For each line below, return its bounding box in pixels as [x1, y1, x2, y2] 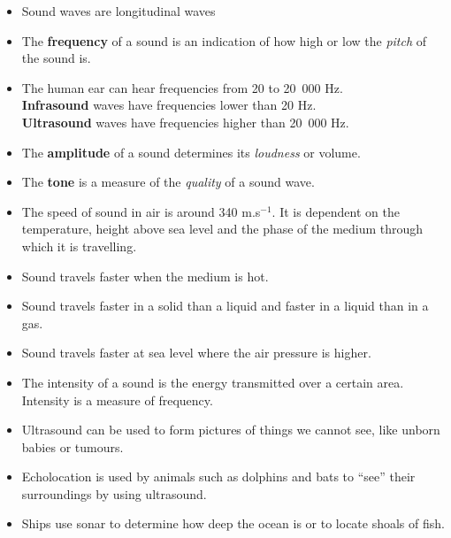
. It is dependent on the [271, 202, 400, 220]
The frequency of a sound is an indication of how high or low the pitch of [21, 31, 427, 50]
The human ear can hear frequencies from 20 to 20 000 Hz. [21, 78, 343, 96]
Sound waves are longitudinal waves [21, 2, 216, 19]
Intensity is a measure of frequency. [21, 390, 213, 409]
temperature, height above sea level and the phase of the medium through [21, 219, 424, 238]
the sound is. [21, 49, 91, 67]
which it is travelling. [21, 236, 137, 255]
